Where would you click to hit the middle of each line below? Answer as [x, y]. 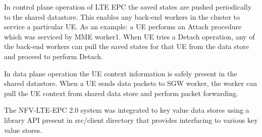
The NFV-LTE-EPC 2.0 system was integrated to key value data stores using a [127, 110]
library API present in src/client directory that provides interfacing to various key [131, 120]
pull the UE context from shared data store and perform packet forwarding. [121, 93]
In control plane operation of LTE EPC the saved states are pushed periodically [128, 7]
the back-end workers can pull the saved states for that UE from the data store [126, 46]
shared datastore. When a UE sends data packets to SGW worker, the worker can [130, 83]
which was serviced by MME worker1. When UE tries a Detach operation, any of [129, 36]
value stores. [23, 130]
